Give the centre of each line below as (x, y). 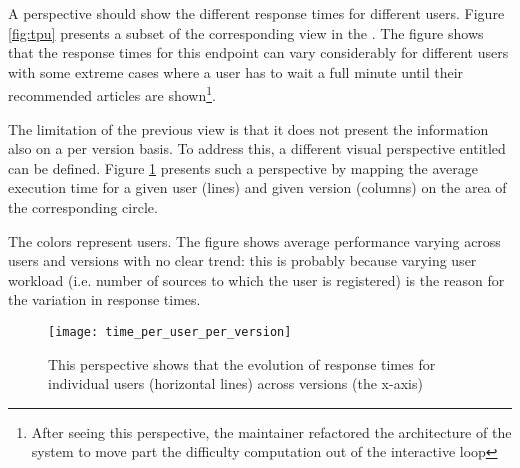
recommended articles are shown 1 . (112, 94)
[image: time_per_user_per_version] (170, 331)
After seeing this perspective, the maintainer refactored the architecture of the (271, 431)
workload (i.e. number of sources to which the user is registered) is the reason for (256, 279)
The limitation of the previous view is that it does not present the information (248, 128)
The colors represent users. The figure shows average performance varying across (254, 240)
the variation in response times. (104, 299)
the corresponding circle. (83, 207)
